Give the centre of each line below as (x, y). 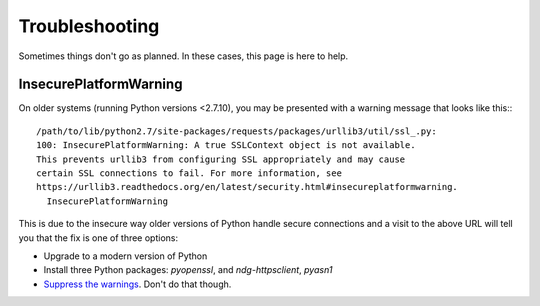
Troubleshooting (89, 26)
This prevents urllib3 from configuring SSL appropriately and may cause (221, 159)
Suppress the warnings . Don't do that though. (137, 284)
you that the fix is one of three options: (98, 237)
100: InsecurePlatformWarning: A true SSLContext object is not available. (226, 145)
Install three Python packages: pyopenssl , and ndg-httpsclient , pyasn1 (188, 270)
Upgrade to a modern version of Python (125, 256)
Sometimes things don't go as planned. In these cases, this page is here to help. (183, 56)
